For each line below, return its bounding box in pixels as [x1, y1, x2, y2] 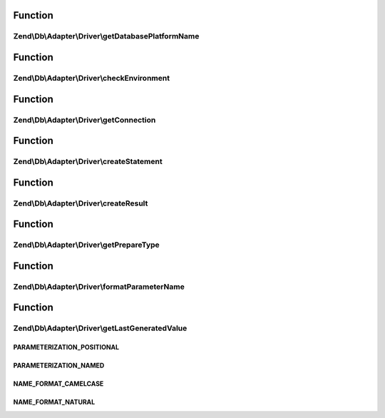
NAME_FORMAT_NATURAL [13, 398, 96, 407]
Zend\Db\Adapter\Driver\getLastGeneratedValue [13, 323, 188, 333]
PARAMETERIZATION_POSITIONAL [13, 343, 120, 352]
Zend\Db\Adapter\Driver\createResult [13, 198, 148, 208]
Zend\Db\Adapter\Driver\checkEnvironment [13, 73, 170, 83]
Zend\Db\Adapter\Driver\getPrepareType [13, 240, 160, 250]
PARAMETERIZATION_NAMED [13, 361, 105, 370]
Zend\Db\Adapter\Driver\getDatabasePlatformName [13, 31, 200, 41]
